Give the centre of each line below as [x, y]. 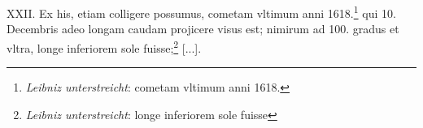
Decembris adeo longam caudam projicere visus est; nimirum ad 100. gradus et [203, 29]
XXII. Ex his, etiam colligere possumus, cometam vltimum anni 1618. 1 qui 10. [201, 12]
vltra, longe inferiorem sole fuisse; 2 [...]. [104, 46]
